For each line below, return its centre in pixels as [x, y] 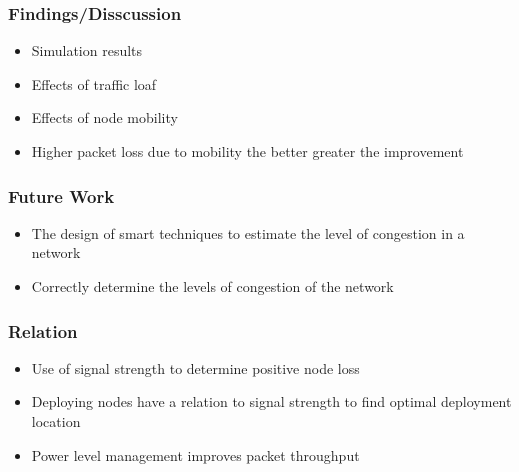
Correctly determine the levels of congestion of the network [212, 286]
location [56, 421]
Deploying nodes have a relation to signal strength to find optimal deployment [271, 401]
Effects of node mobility [104, 117]
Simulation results [87, 50]
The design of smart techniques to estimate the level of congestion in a [248, 232]
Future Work [61, 195]
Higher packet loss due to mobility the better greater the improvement [247, 151]
